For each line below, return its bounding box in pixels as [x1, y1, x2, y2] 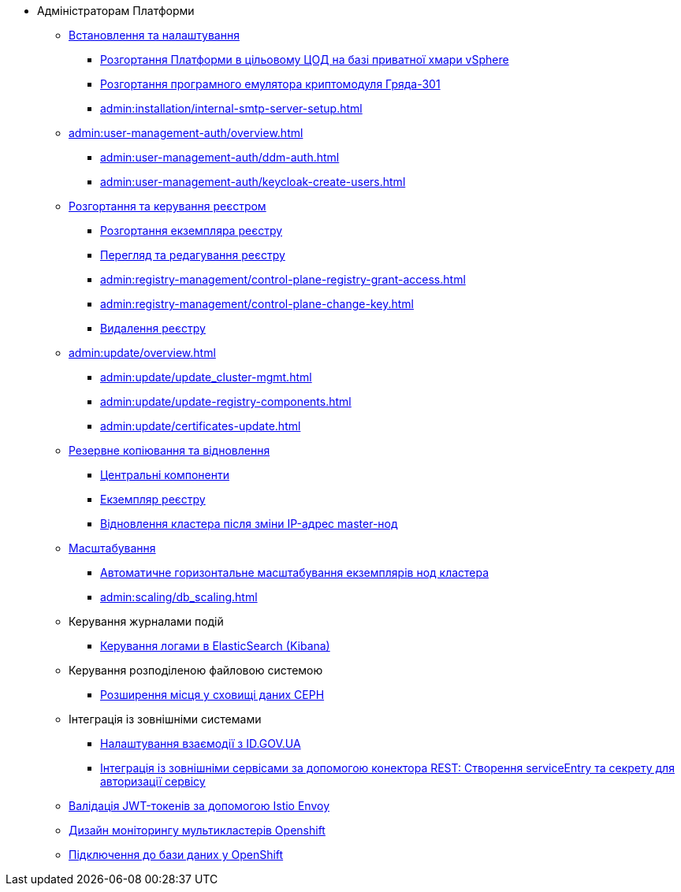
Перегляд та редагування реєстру [100, 248, 285, 262]
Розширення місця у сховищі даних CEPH [100, 688, 325, 701]
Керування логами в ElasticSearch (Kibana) [100, 639, 330, 652]
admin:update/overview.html [69, 346, 216, 359]
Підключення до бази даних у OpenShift [69, 848, 284, 861]
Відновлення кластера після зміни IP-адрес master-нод [100, 517, 398, 530]
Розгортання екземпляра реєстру [100, 224, 283, 237]
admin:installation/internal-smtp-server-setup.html [100, 102, 363, 115]
